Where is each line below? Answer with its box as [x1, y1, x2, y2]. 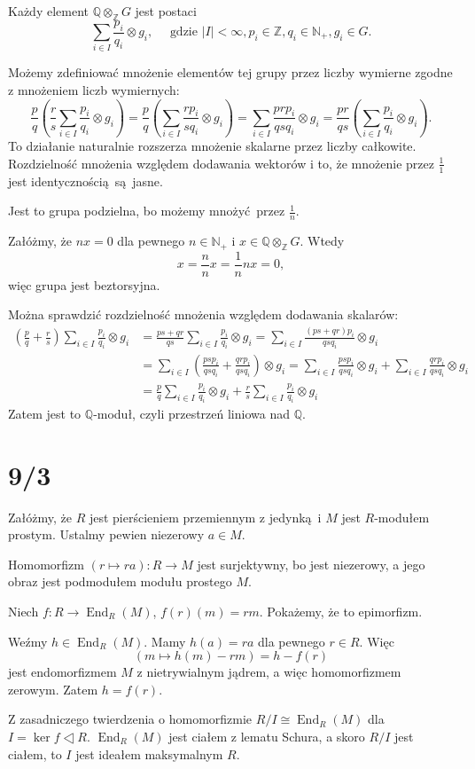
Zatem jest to [8, 404, 82, 422]
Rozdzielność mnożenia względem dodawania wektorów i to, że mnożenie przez [8, 153, 434, 172]
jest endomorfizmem [8, 663, 117, 681]
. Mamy [144, 632, 186, 650]
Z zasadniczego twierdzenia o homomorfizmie [8, 710, 253, 728]
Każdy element [8, 2, 89, 20]
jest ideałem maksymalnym [75, 744, 223, 763]
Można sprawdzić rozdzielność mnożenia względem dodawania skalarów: [8, 305, 399, 324]
